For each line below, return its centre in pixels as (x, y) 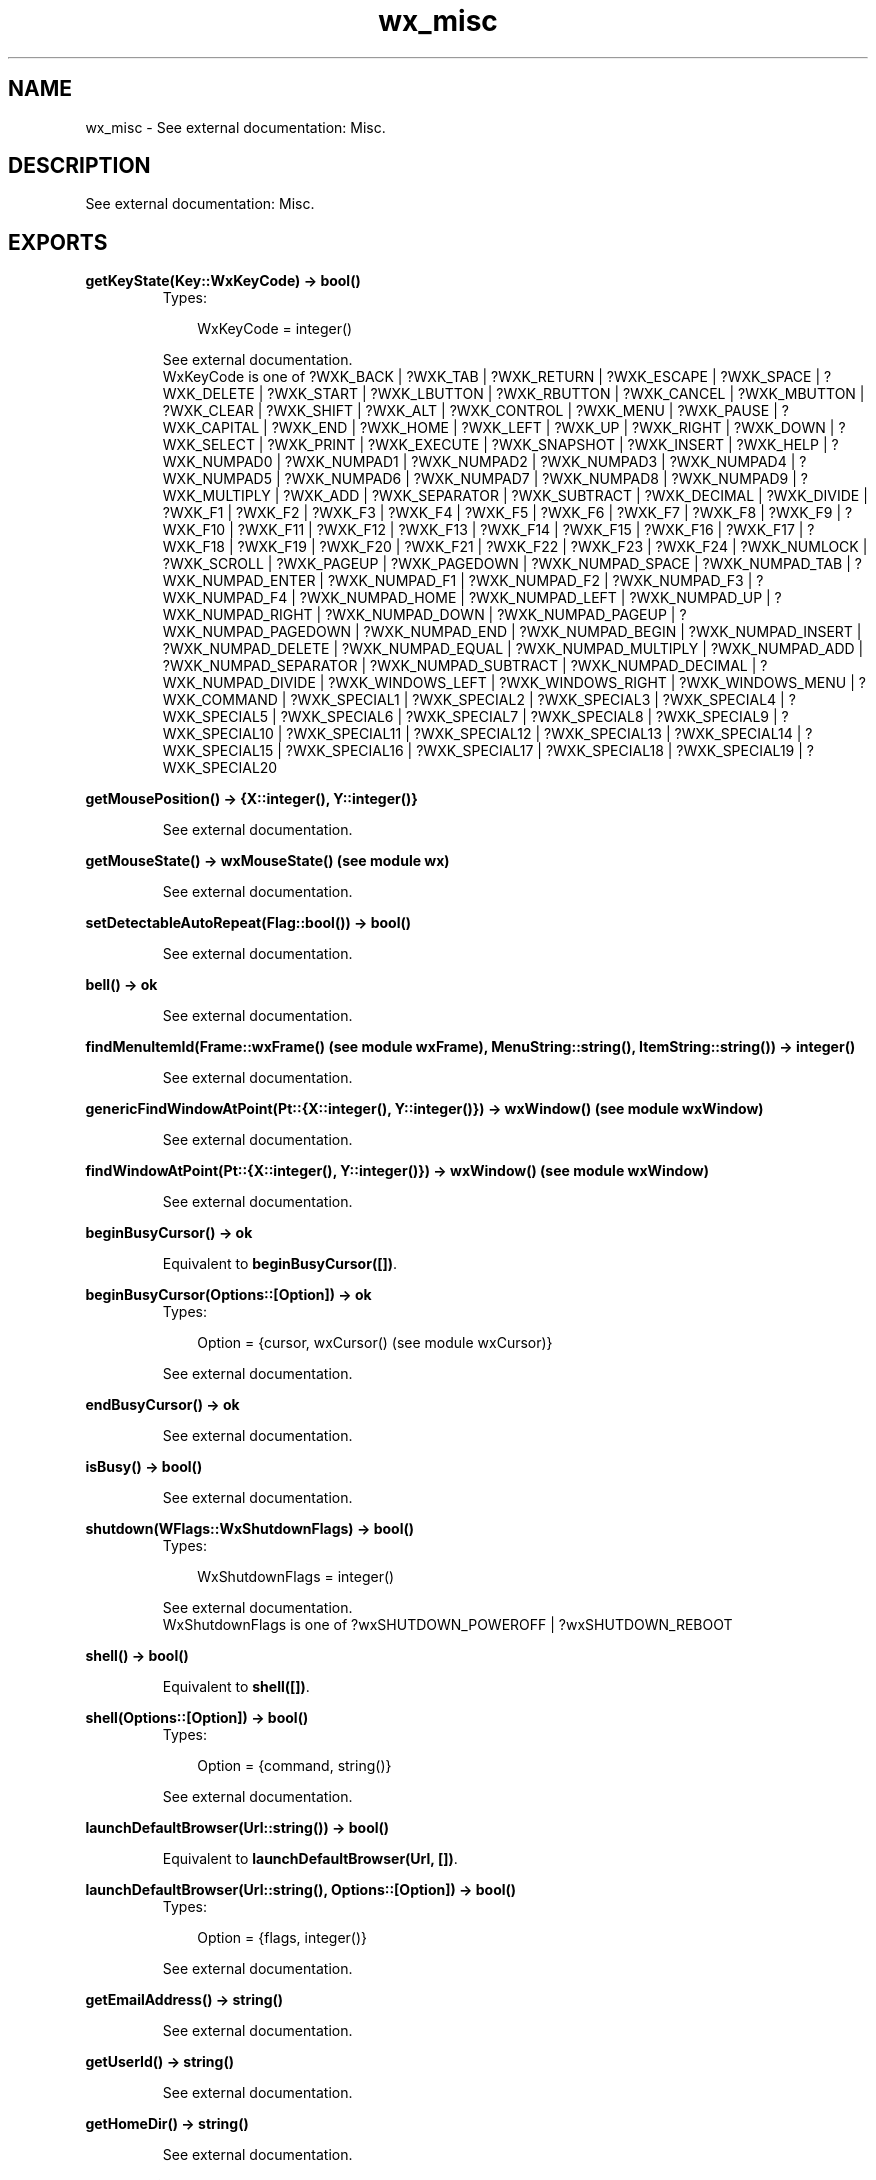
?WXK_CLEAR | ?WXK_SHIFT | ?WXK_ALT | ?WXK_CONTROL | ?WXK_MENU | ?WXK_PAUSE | (470, 411)
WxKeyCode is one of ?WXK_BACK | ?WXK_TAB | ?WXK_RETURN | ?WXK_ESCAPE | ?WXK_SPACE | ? (497, 377)
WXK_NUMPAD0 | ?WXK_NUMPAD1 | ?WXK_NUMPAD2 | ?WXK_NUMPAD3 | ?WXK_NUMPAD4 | (479, 462)
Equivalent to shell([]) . (236, 1687)
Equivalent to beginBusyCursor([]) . (280, 1264)
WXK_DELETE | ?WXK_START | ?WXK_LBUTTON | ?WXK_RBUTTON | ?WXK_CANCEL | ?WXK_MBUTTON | (513, 394)
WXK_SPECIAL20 (220, 768)
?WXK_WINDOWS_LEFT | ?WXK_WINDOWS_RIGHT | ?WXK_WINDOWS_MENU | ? (597, 683)
